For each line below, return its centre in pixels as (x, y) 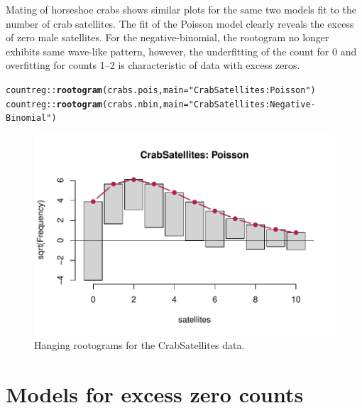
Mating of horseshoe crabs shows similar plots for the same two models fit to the (181, 9)
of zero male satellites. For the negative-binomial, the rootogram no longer (168, 37)
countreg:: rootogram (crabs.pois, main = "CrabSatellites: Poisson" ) (161, 90)
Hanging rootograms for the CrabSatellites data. (139, 345)
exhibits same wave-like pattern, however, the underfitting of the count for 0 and (181, 51)
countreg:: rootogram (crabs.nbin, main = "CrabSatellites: (138, 104)
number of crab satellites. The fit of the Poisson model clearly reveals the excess (180, 23)
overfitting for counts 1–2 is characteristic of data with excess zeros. (153, 65)
